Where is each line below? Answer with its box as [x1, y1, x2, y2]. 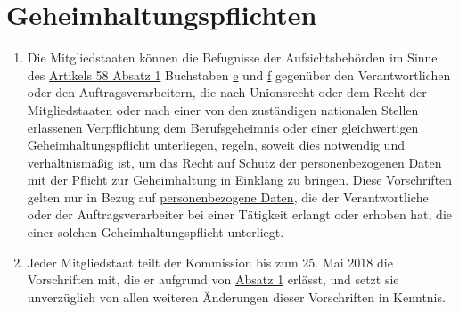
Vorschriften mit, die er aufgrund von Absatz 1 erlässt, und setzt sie [27, 270, 399, 289]
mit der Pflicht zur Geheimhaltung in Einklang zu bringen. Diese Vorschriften [27, 170, 453, 189]
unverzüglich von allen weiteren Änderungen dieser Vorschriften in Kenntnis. [27, 287, 446, 306]
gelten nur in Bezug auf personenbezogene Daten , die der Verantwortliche [27, 187, 429, 206]
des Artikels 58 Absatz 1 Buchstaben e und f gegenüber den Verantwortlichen [27, 65, 451, 84]
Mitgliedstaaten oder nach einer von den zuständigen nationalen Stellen [27, 100, 419, 119]
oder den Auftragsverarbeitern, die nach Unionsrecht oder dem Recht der [27, 83, 427, 102]
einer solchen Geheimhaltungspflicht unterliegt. [27, 223, 284, 242]
